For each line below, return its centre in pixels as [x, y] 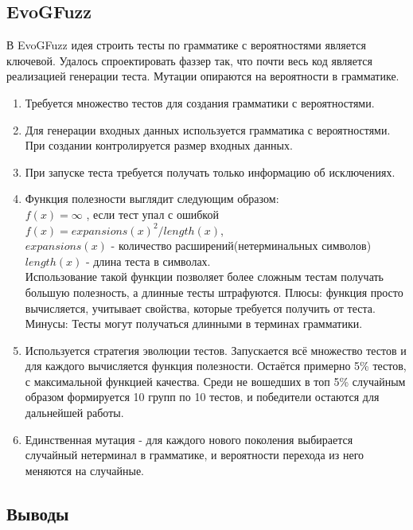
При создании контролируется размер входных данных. [159, 145]
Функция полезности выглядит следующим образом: [152, 199]
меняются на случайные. [85, 470]
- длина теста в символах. [148, 261]
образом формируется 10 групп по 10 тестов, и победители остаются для [202, 397]
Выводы [38, 513]
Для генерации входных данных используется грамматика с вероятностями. [208, 129]
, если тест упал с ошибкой [152, 214]
